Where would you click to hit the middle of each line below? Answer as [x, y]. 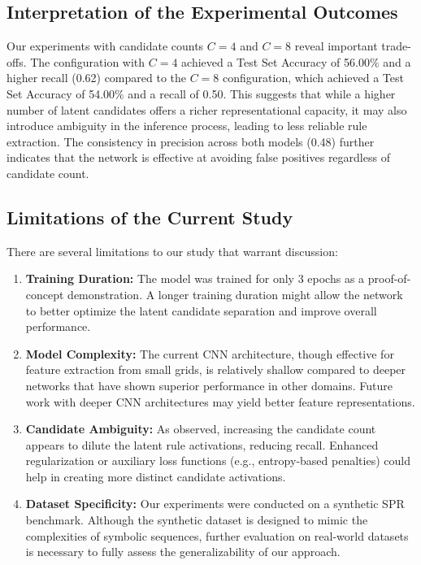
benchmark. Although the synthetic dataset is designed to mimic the [197, 520]
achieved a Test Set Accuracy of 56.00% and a [296, 61]
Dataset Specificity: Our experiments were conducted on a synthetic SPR [215, 504]
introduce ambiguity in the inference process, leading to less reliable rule [187, 126]
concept [45, 294]
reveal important [336, 46]
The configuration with [88, 61]
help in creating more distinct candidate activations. [156, 476]
